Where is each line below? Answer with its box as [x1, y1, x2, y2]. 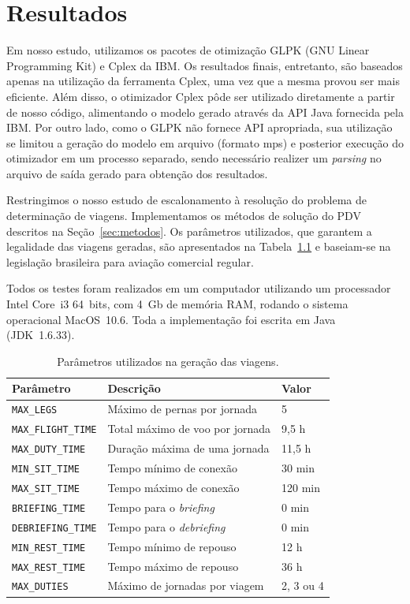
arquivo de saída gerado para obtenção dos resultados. [6, 165, 268, 181]
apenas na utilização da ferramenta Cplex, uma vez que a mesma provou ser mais [6, 73, 400, 89]
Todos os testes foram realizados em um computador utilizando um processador [6, 280, 391, 296]
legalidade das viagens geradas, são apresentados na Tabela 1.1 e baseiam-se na [6, 238, 391, 255]
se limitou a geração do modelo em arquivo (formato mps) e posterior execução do [6, 134, 404, 151]
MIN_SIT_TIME [12, 463, 80, 475]
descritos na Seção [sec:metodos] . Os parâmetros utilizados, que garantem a [6, 222, 372, 239]
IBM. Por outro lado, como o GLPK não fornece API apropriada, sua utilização [6, 119, 393, 136]
